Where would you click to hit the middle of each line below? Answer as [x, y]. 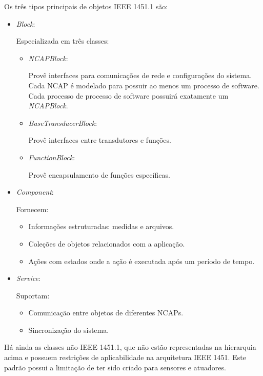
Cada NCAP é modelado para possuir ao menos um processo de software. [144, 85]
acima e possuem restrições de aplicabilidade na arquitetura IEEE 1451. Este [125, 357]
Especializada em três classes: [63, 41]
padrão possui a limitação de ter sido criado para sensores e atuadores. [115, 367]
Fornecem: [32, 209]
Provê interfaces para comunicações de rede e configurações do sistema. [140, 75]
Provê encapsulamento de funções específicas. [99, 174]
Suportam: [33, 295]
